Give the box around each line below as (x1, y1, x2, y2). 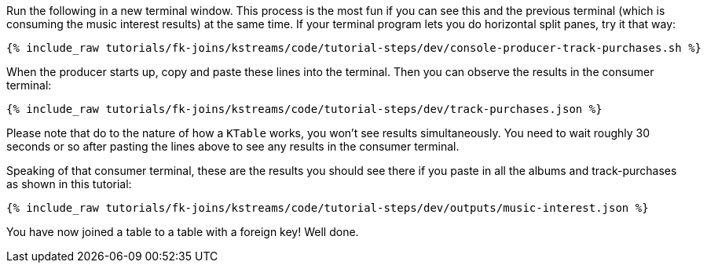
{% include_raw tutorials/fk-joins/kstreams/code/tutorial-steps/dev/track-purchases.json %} (6, 103, 603, 115)
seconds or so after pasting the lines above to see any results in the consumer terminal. (6, 140, 460, 153)
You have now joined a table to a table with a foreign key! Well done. (6, 225, 359, 238)
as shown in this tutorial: (6, 177, 132, 191)
